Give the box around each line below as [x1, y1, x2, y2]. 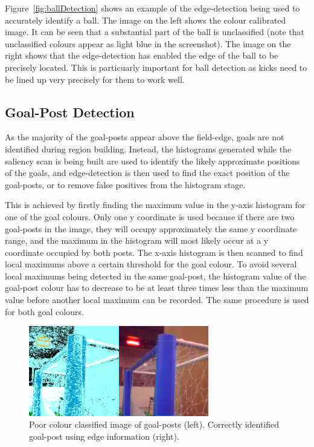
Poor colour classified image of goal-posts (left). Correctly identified [29, 418, 280, 431]
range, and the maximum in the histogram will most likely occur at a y [5, 234, 269, 247]
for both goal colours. [5, 305, 84, 318]
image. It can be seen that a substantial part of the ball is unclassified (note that [5, 25, 304, 38]
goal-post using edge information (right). [29, 429, 179, 442]
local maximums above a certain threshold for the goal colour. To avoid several [5, 258, 297, 270]
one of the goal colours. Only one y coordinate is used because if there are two [5, 210, 295, 223]
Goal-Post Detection [5, 102, 135, 121]
